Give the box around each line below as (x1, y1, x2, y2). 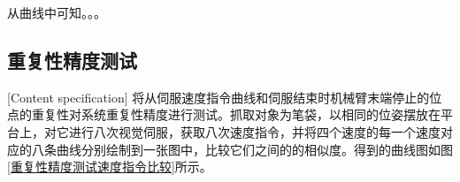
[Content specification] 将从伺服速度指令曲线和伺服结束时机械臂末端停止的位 (7, 87, 442, 106)
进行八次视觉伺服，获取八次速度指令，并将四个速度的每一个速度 (68, 122, 441, 140)
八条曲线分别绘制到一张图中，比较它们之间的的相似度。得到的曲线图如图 (31, 140, 453, 158)
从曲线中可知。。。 (7, 4, 106, 21)
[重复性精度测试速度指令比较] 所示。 (7, 157, 212, 176)
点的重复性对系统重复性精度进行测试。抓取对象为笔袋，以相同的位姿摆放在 (7, 105, 441, 124)
